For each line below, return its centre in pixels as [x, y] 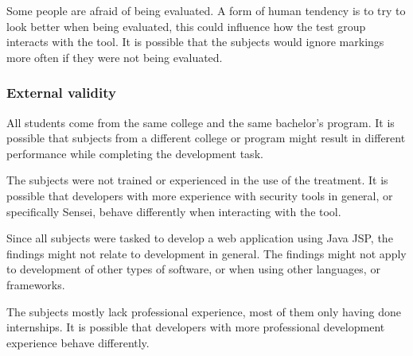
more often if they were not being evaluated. [115, 57]
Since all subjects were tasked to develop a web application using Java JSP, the [200, 238]
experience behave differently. [78, 342]
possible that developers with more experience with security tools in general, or [200, 195]
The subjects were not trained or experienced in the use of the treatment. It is [197, 180]
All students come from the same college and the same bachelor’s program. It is [201, 122]
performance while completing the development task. [135, 153]
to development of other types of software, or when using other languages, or [193, 269]
